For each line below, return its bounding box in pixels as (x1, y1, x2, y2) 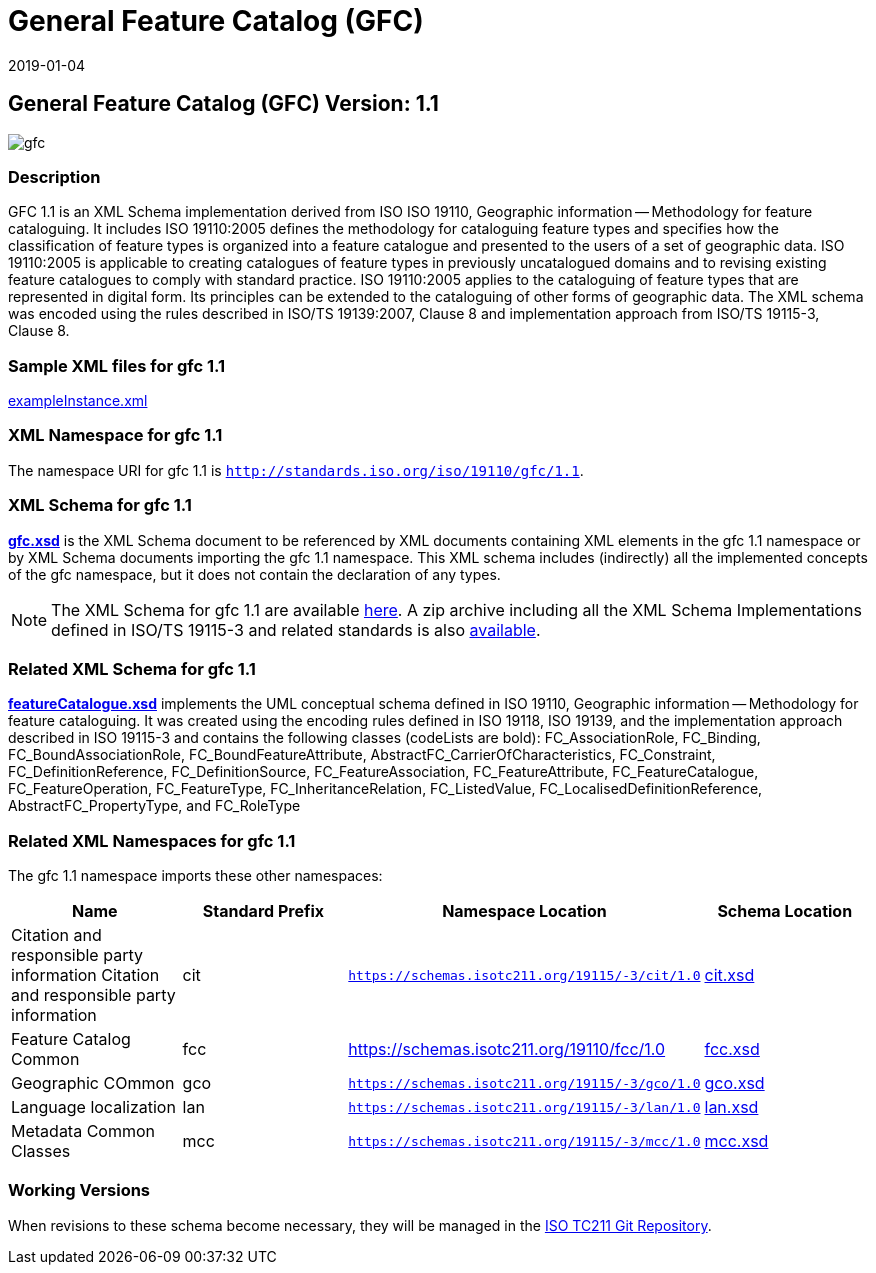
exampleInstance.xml (8, 392, 148, 410)
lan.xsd (704, 1097, 759, 1118)
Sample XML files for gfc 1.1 (8, 355, 226, 376)
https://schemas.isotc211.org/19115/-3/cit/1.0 (348, 967, 701, 983)
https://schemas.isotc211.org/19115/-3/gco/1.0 (348, 1075, 701, 1091)
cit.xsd (704, 965, 755, 986)
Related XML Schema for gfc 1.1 (8, 658, 256, 679)
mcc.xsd (704, 1131, 769, 1152)
